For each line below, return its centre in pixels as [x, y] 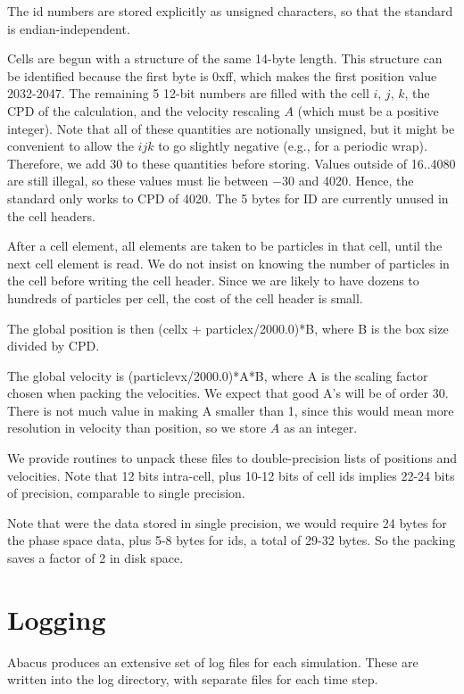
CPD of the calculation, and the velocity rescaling [144, 110]
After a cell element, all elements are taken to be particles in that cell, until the [225, 246]
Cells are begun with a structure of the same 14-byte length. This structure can [225, 58]
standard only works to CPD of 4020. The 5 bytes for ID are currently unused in [228, 198]
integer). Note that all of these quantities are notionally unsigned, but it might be [231, 128]
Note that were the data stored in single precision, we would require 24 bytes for [227, 522]
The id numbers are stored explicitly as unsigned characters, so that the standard [230, 11]
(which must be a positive [368, 110]
